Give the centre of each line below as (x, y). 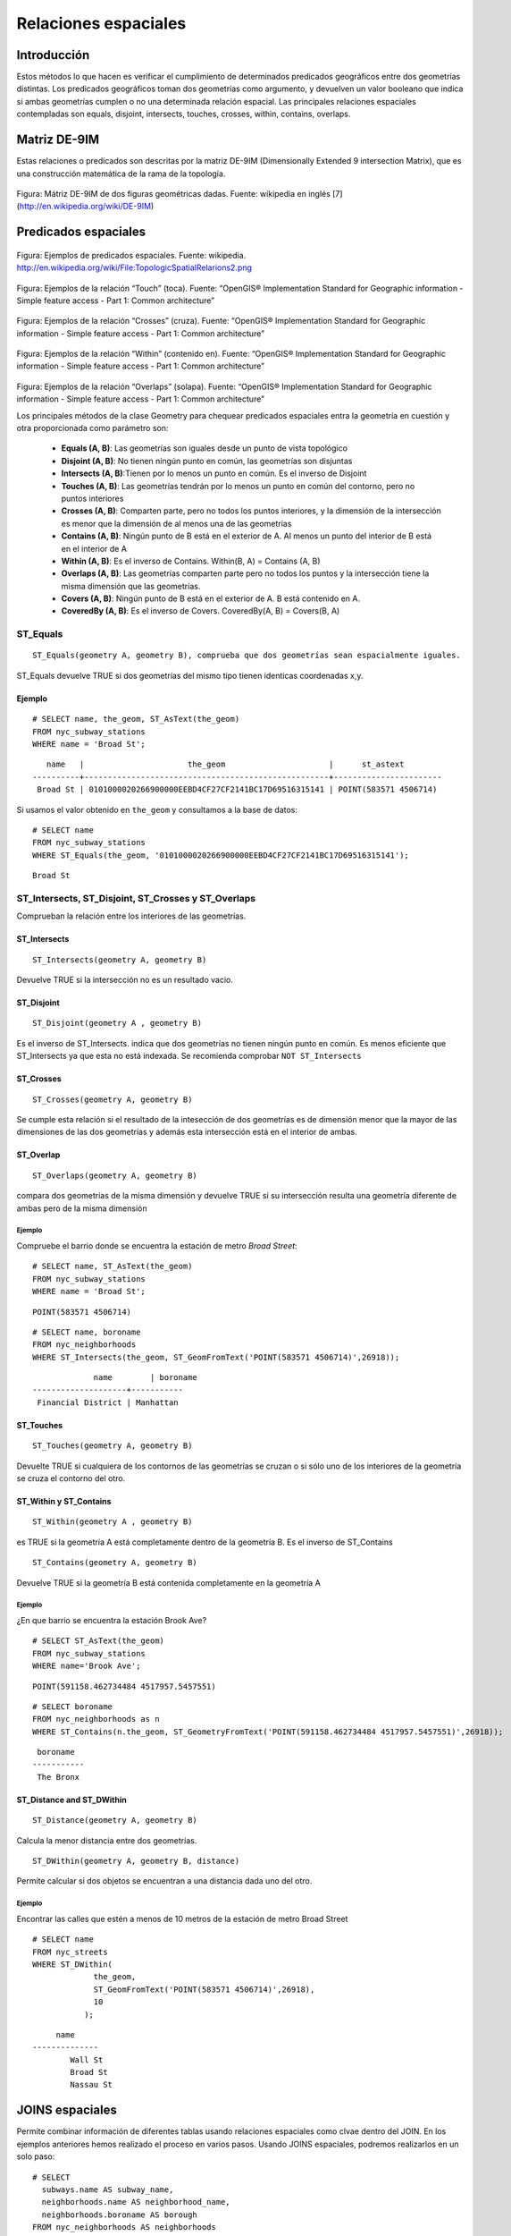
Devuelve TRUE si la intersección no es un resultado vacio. (125, 980)
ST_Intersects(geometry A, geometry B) (120, 960)
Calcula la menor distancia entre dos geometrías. (107, 1840)
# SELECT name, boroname (87, 1332)
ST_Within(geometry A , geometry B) (113, 1522)
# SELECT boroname (73, 1707)
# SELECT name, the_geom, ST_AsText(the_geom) (136, 719)
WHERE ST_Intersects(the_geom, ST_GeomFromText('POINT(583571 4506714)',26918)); (216, 1357)
